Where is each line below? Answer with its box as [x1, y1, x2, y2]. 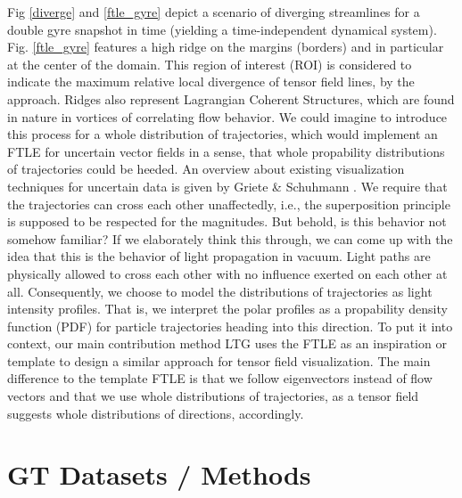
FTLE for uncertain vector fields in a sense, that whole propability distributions [7, 142, 445, 160]
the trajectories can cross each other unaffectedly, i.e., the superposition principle [7, 194, 450, 213]
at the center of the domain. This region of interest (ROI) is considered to [7, 54, 412, 73]
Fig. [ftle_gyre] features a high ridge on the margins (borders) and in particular [7, 37, 444, 56]
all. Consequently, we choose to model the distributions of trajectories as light [7, 282, 433, 300]
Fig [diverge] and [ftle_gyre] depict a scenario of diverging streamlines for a [7, 3, 420, 20]
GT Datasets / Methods [7, 456, 311, 493]
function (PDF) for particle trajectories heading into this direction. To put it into [7, 316, 453, 335]
